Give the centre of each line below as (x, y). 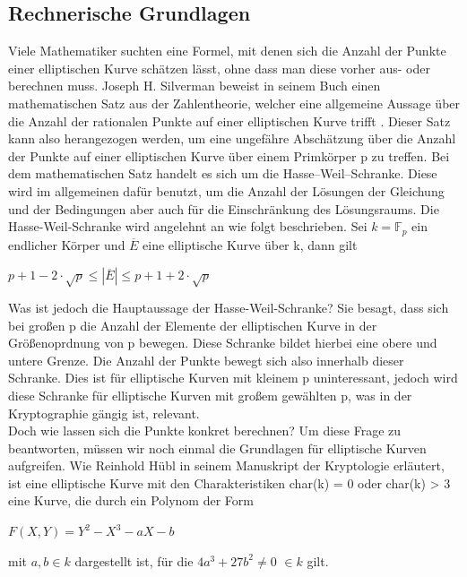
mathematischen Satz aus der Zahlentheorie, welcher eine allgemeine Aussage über (234, 103)
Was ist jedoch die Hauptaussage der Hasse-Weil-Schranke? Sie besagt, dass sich (229, 307)
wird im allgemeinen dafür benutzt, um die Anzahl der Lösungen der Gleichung (226, 190)
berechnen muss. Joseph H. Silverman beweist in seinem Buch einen (195, 86)
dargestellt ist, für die (134, 560)
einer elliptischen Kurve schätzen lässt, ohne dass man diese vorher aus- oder (219, 68)
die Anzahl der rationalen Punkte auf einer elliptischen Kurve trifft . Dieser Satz (229, 121)
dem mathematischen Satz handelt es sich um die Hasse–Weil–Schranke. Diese (223, 173)
